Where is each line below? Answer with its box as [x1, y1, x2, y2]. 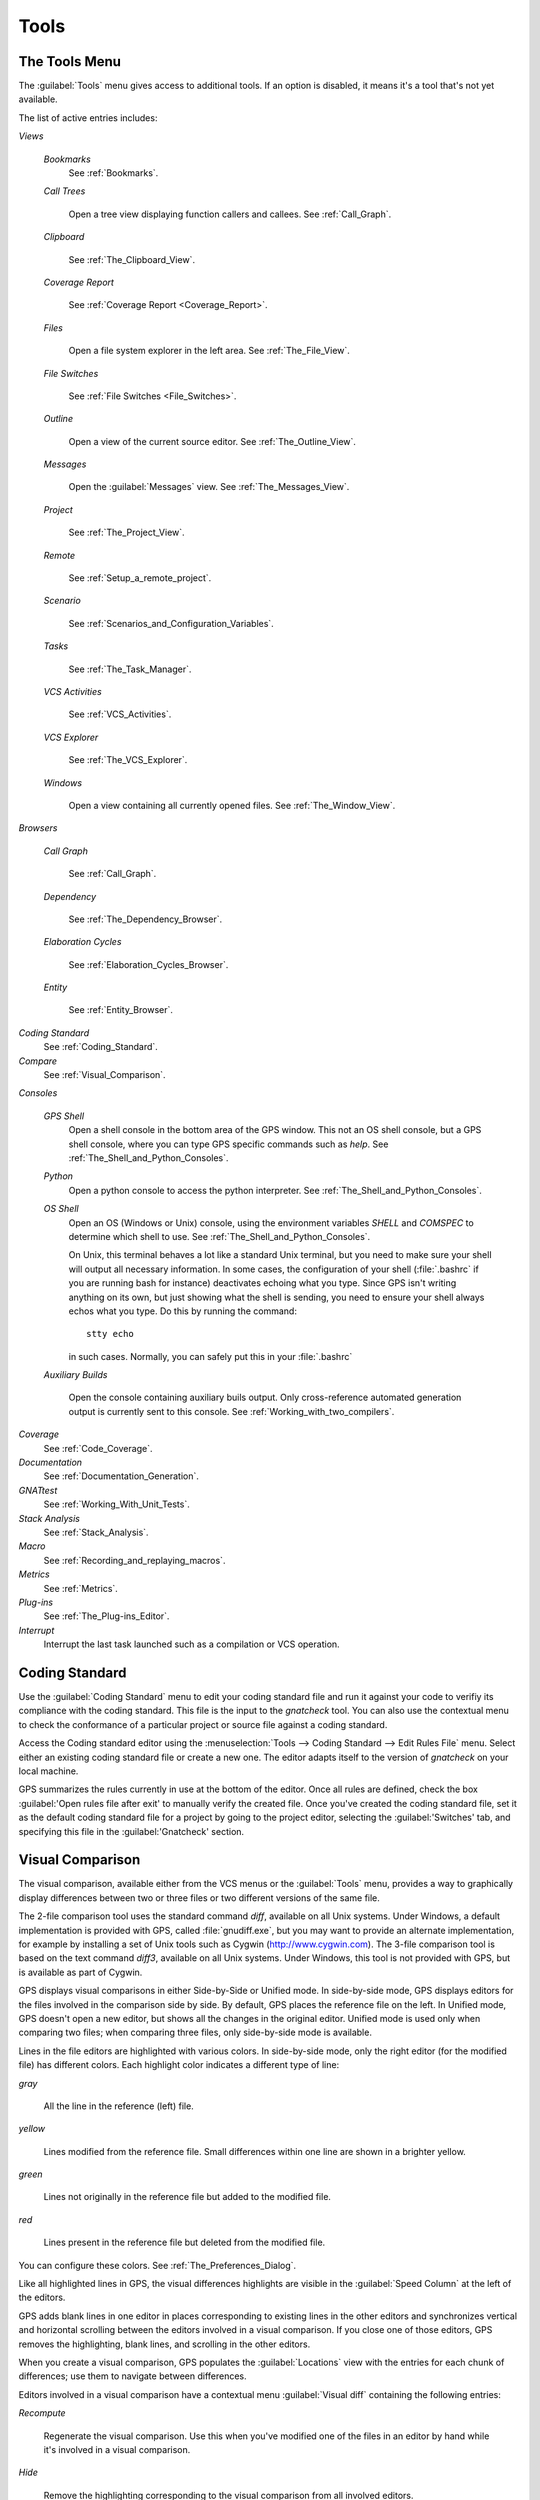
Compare [18, 1055, 58, 1067]
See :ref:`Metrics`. [43, 1582, 119, 1594]
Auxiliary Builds [43, 1369, 108, 1381]
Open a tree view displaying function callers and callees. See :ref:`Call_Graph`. [68, 208, 392, 220]
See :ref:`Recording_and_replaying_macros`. [43, 1554, 226, 1566]
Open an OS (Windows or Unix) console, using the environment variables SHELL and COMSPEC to [68, 1216, 474, 1229]
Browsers [18, 822, 58, 834]
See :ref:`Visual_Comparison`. [43, 1069, 166, 1081]
